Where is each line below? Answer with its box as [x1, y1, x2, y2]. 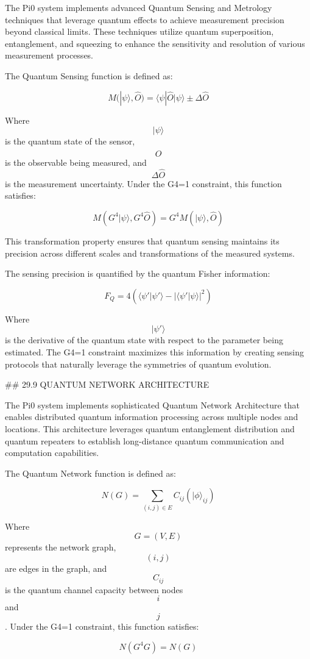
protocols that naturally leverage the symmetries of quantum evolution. [5, 357, 272, 370]
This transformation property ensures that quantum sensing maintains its [5, 234, 280, 247]
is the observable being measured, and [5, 155, 147, 168]
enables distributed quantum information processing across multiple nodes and [5, 410, 298, 423]
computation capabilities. [5, 446, 99, 459]
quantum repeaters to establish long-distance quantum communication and [5, 434, 284, 447]
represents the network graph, [5, 541, 116, 554]
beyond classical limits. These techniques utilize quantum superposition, [5, 25, 274, 38]
